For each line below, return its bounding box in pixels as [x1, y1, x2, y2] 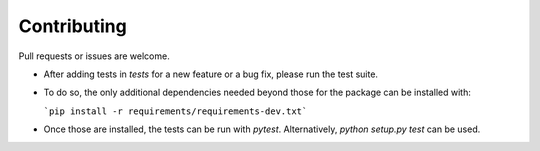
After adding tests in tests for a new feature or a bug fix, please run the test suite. [43, 68, 379, 80]
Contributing [18, 15, 127, 37]
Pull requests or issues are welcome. [18, 50, 170, 62]
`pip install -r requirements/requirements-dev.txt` [43, 105, 308, 117]
